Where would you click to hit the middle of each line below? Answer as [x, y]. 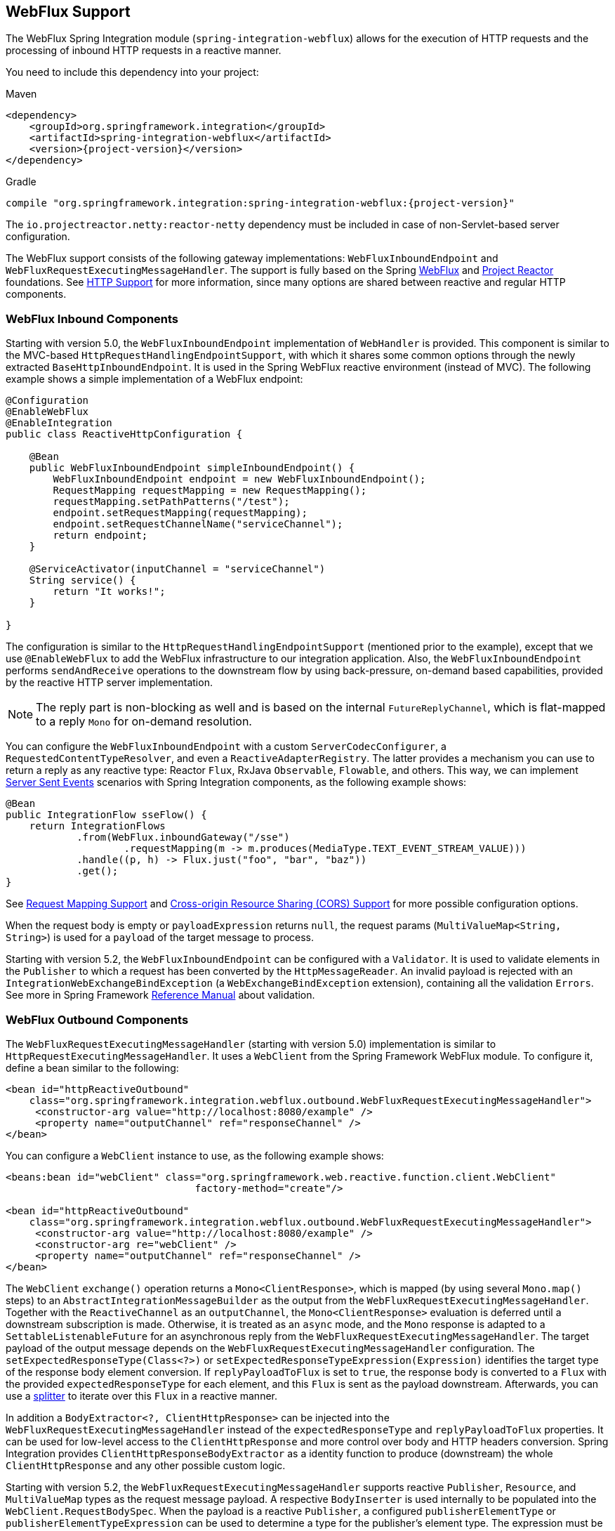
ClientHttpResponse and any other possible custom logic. [146, 1465]
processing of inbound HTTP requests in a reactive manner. [144, 51]
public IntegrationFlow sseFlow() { [106, 815]
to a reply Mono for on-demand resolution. [144, 722]
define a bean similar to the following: [92, 1067]
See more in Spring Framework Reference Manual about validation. [160, 995]
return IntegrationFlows [97, 826]
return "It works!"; [109, 592]
